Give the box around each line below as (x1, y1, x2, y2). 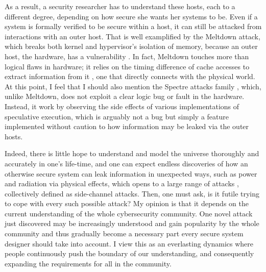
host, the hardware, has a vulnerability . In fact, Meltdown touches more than (5, 51, 249, 61)
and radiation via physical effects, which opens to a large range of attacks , (5, 178, 239, 189)
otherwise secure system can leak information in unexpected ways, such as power (5, 168, 257, 179)
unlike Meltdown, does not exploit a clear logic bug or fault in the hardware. (5, 91, 245, 102)
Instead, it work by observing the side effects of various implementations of (5, 101, 239, 111)
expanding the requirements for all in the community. (5, 258, 172, 268)
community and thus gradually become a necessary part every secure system (5, 228, 244, 239)
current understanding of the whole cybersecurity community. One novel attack (5, 208, 253, 218)
